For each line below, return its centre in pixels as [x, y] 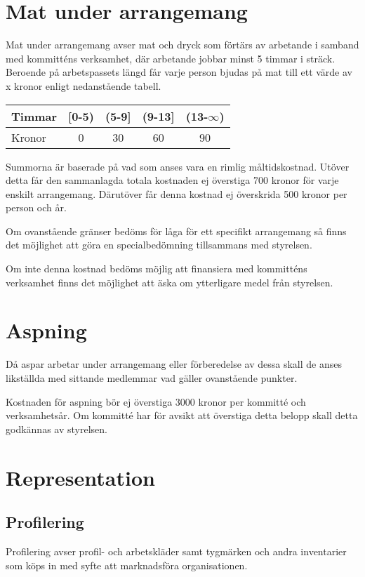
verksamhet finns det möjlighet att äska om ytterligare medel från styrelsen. [170, 282]
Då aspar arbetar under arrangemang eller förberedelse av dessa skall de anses [174, 364]
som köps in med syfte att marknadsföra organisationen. [127, 565]
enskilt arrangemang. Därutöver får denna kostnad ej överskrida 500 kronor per [177, 193]
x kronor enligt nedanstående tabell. [84, 85]
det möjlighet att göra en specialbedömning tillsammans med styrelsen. [159, 245]
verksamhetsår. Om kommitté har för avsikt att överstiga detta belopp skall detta [182, 415]
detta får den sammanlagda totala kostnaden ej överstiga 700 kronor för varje [172, 180]
